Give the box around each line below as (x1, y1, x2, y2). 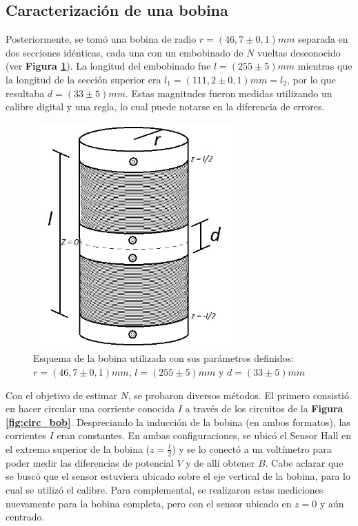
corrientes (6, 428, 46, 443)
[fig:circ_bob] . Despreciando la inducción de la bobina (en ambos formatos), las (6, 414, 350, 429)
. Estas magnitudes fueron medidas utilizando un (125, 85, 332, 100)
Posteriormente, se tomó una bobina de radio (6, 32, 197, 46)
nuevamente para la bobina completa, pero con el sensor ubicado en (6, 496, 292, 510)
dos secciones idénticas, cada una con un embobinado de (6, 45, 243, 59)
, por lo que (286, 72, 336, 86)
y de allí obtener (186, 455, 255, 469)
